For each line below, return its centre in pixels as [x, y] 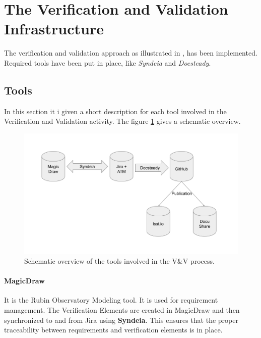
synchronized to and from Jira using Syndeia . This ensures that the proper [121, 320]
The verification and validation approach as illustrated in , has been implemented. [131, 53]
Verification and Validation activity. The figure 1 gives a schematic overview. [122, 121]
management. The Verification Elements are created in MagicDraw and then [122, 309]
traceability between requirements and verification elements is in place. [113, 330]
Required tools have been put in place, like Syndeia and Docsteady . [108, 62]
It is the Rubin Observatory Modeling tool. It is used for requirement [111, 300]
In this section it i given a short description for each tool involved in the [115, 111]
